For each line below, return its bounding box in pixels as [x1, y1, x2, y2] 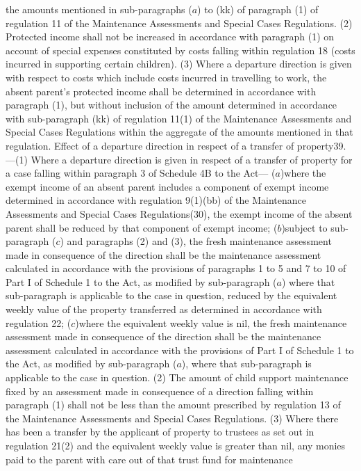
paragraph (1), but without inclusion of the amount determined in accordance [6, 97, 337, 112]
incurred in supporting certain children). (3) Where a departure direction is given [6, 56, 352, 71]
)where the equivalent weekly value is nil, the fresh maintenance [75, 315, 347, 330]
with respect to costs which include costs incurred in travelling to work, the [6, 70, 327, 84]
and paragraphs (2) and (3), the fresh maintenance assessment [67, 234, 332, 248]
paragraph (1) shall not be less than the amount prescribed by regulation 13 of [6, 397, 341, 412]
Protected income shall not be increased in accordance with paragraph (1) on [6, 29, 335, 44]
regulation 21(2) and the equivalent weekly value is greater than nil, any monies [6, 438, 346, 452]
